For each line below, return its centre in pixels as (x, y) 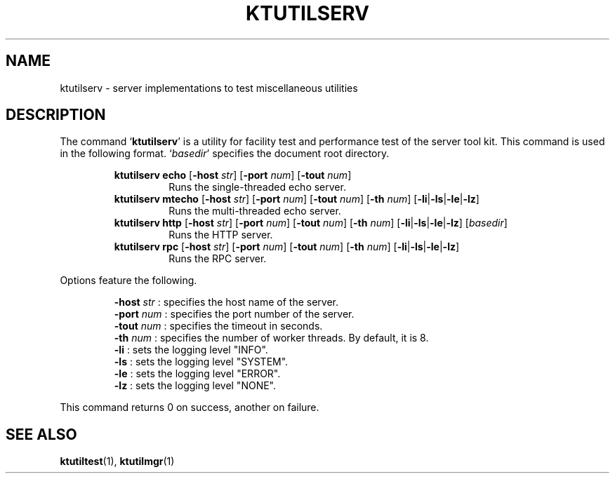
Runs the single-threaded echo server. (257, 187)
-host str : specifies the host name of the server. (226, 302)
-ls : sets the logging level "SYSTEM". (201, 362)
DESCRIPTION (56, 115)
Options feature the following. (128, 281)
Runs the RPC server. (218, 259)
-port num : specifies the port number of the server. (234, 314)
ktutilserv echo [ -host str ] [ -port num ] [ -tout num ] (233, 175)
